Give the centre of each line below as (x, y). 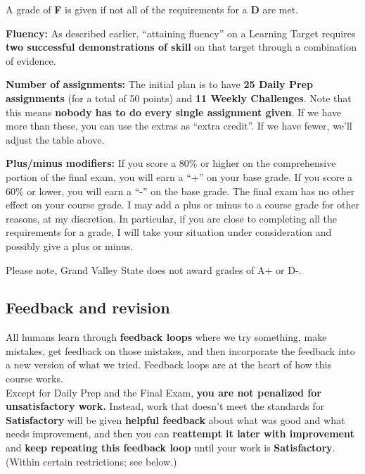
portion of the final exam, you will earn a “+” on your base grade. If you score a (179, 176)
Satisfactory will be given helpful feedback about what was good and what (175, 419)
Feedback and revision (88, 307)
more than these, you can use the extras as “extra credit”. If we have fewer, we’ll (179, 126)
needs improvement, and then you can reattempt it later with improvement (180, 434)
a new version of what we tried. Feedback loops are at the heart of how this (168, 364)
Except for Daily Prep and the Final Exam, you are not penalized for (164, 392)
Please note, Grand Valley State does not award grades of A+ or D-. (154, 269)
